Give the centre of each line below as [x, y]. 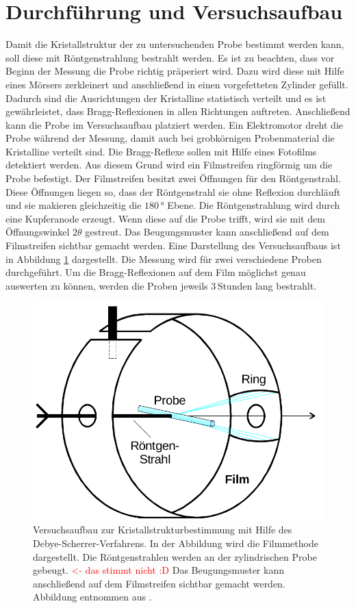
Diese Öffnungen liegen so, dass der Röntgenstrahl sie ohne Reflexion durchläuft [173, 191]
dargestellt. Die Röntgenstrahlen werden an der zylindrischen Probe [175, 556]
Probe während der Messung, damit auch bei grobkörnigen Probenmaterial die [170, 138]
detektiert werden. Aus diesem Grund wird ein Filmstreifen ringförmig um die [169, 165]
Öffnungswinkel [38, 232]
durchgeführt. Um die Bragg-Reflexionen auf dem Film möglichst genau [156, 272]
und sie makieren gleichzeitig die [74, 205]
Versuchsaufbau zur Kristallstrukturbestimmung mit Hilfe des [163, 530]
